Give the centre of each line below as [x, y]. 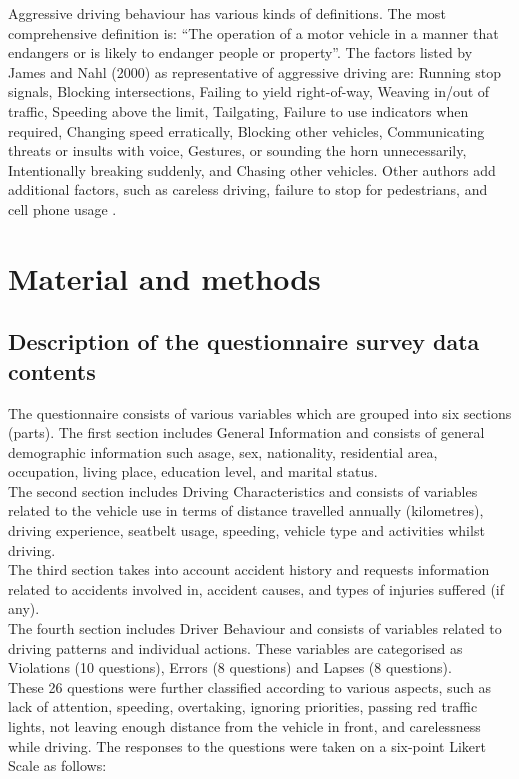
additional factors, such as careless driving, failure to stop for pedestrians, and [248, 189]
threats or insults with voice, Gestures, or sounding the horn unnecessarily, [237, 150]
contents [52, 370]
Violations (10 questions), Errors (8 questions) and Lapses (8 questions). [230, 667]
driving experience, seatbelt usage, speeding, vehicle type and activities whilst [246, 530]
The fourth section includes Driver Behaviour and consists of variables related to [255, 628]
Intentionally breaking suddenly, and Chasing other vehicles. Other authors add [252, 169]
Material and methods [164, 277]
